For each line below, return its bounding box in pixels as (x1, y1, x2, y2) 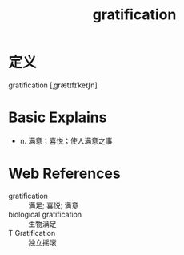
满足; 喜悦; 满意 (28, 200, 79, 210)
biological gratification (8, 209, 82, 219)
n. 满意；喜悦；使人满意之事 (19, 136, 114, 145)
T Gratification (8, 228, 56, 237)
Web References (8, 164, 122, 183)
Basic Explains (8, 108, 107, 127)
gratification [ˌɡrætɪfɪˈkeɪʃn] (8, 80, 98, 90)
